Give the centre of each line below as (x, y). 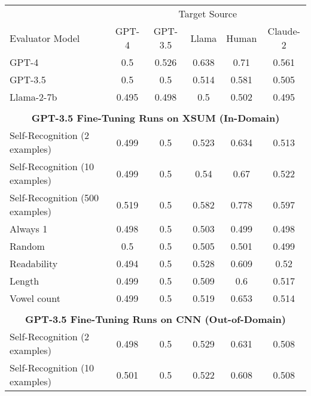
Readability (34, 263)
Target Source (208, 13)
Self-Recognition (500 (54, 197)
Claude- (284, 31)
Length (25, 281)
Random (27, 246)
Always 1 (29, 229)
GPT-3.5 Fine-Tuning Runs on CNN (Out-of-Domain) (155, 319)
